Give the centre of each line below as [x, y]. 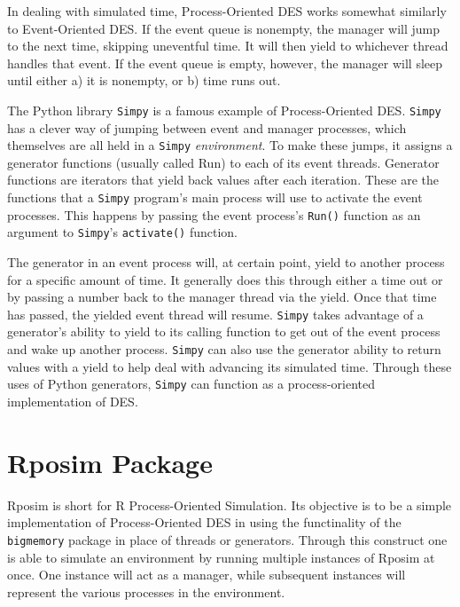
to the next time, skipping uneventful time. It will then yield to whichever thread [228, 46]
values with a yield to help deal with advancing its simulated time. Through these [230, 366]
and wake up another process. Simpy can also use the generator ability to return [224, 349]
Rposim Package [110, 462]
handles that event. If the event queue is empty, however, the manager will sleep [225, 63]
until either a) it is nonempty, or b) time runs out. [144, 80]
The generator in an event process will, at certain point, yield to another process [226, 262]
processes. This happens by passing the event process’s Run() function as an [214, 214]
